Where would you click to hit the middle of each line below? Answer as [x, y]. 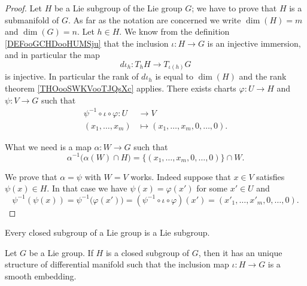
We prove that [31, 176]
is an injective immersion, [254, 43]
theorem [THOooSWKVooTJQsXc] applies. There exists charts [121, 88]
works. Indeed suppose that [181, 176]
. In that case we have [87, 188]
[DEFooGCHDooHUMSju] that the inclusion [87, 43]
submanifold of [32, 19]
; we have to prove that [234, 8]
